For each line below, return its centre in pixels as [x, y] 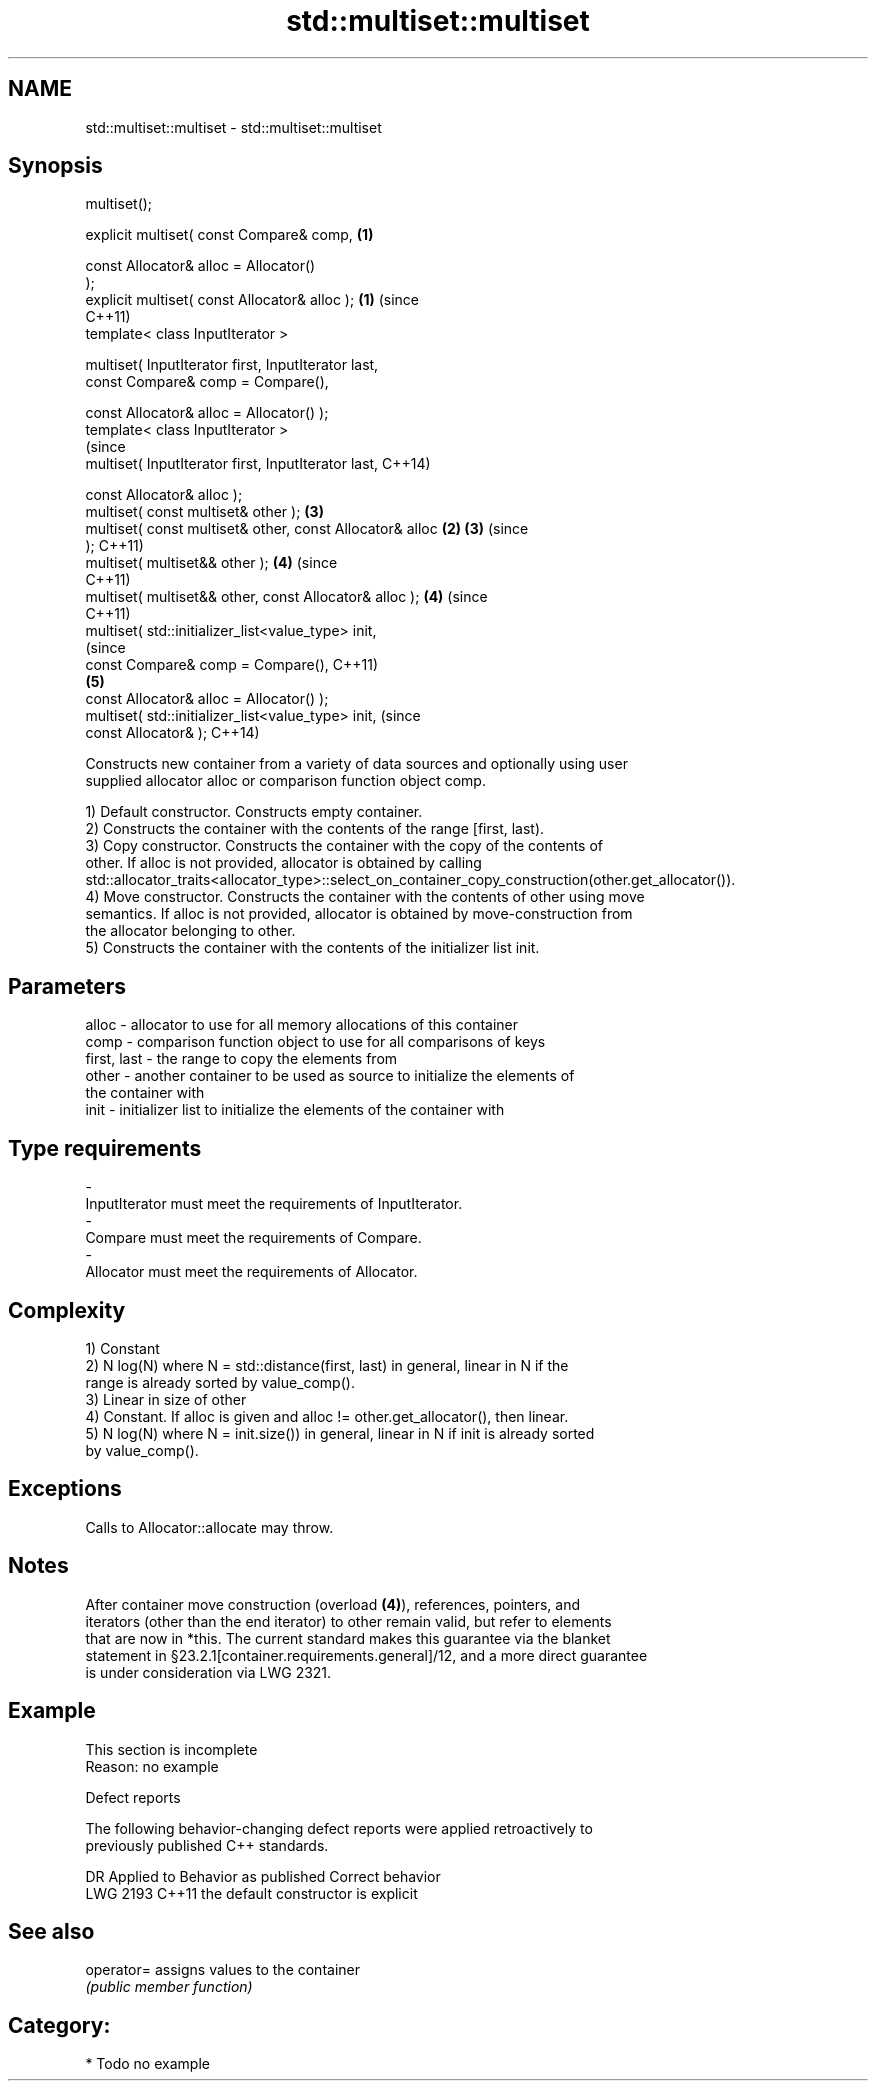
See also [51, 1931]
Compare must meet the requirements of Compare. [253, 1238]
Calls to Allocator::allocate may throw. [209, 1527]
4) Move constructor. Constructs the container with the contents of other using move [365, 897]
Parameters [67, 986]
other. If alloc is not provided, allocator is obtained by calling [283, 863]
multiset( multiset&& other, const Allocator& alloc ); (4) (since [286, 597]
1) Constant [122, 1348]
